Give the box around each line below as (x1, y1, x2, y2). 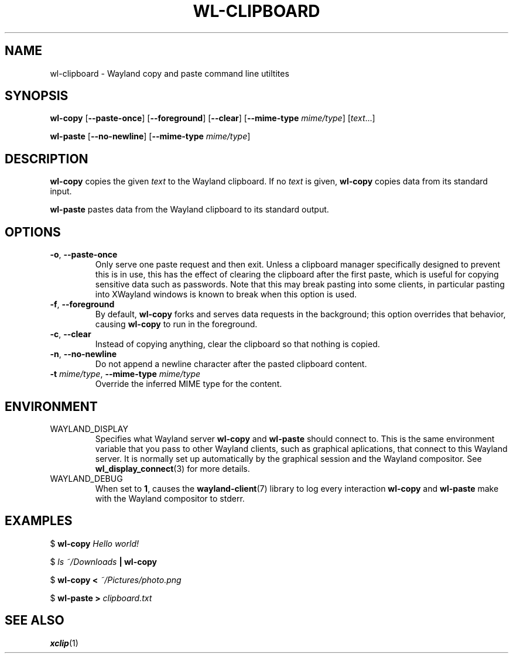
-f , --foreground (50, 299, 115, 310)
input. (50, 186, 72, 197)
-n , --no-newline (50, 349, 117, 359)
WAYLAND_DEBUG (50, 473, 123, 484)
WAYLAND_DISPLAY (50, 423, 128, 434)
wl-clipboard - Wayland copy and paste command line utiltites (50, 68, 289, 78)
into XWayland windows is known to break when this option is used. (95, 289, 357, 300)
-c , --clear (50, 329, 91, 340)
